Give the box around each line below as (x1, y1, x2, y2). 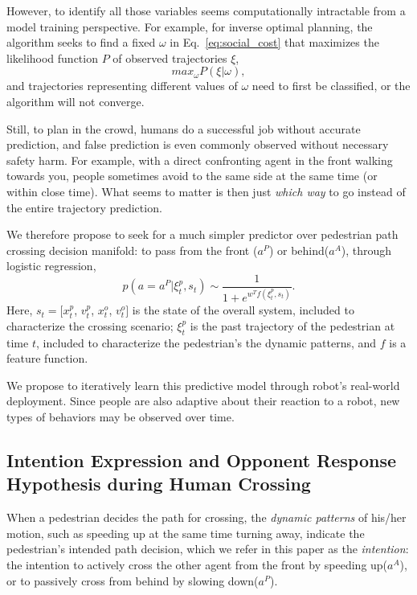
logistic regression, (6, 257, 96, 274)
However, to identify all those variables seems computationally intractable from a (6, 2, 406, 18)
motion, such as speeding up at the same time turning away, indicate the (6, 524, 365, 541)
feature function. (6, 350, 88, 367)
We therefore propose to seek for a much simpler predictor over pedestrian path (6, 226, 399, 243)
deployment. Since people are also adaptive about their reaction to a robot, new (6, 392, 400, 409)
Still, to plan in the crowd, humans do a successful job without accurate (6, 120, 361, 137)
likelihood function (6, 49, 98, 66)
